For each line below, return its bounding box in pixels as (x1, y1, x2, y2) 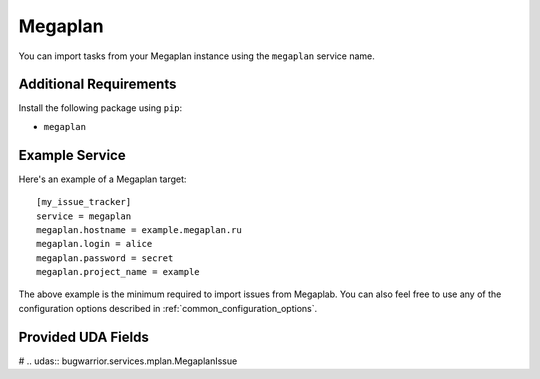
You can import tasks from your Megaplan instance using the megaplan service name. (18, 50, 375, 62)
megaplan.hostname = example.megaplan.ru (36, 224, 242, 235)
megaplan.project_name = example (36, 266, 200, 278)
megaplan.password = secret (36, 252, 174, 264)
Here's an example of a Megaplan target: (18, 173, 187, 185)
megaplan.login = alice (36, 238, 153, 250)
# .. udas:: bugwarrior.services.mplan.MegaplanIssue (18, 355, 238, 367)
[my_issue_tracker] (36, 196, 132, 208)
